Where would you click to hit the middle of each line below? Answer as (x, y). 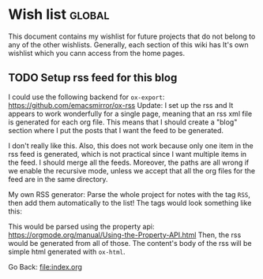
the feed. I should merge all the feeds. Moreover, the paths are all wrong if (129, 162)
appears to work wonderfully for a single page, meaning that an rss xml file (130, 113)
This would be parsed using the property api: (81, 226)
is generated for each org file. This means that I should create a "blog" (123, 122)
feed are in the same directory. (58, 179)
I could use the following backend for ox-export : (86, 97)
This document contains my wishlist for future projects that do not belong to (132, 36)
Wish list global (59, 15)
